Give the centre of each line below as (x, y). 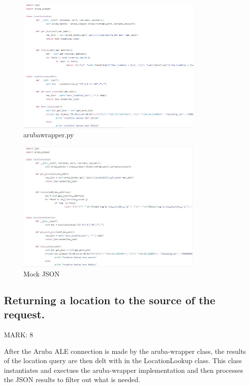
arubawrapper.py (49, 135)
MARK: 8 (19, 334)
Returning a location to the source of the (110, 300)
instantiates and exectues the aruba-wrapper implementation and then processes (124, 370)
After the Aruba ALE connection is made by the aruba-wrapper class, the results (125, 351)
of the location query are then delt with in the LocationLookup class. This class (123, 360)
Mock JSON (42, 273)
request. (24, 314)
